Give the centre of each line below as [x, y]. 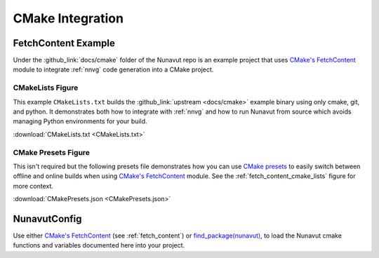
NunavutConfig [47, 218]
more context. [33, 186]
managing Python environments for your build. [80, 121]
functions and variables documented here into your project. [99, 245]
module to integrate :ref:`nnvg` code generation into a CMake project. [113, 69]
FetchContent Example [64, 43]
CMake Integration [68, 18]
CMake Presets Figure [52, 152]
